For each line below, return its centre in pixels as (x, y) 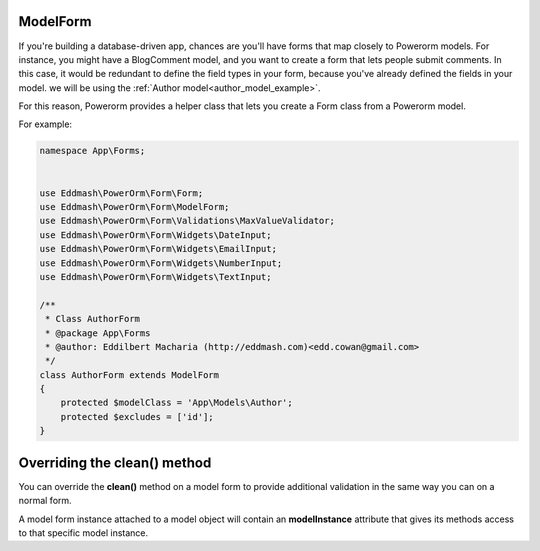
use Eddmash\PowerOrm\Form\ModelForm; (134, 207)
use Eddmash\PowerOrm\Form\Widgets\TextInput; (155, 276)
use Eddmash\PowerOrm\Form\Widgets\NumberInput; (161, 263)
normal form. (45, 501)
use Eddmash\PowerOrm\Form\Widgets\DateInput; (155, 234)
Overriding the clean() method (115, 462)
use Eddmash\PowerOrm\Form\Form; (121, 193)
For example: (45, 124)
